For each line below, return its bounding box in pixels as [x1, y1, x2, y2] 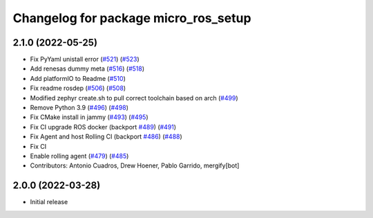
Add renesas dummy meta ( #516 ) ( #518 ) [30, 64, 145, 73]
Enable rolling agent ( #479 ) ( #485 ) [30, 152, 129, 160]
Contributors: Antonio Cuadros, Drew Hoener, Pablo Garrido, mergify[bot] [30, 161, 240, 170]
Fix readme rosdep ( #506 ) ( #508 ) [30, 84, 126, 93]
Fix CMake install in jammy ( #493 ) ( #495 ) [30, 113, 149, 121]
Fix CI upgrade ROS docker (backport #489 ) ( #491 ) [30, 122, 176, 131]
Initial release [30, 198, 68, 206]
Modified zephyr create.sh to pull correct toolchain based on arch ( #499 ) [30, 93, 238, 102]
